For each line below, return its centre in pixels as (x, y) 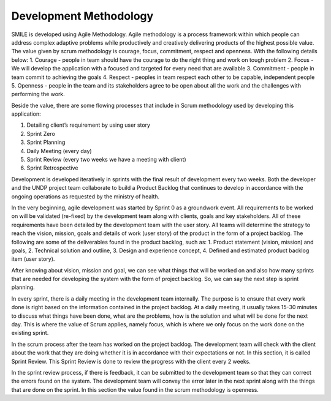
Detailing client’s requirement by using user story (88, 125)
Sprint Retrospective (52, 168)
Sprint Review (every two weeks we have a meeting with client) (106, 160)
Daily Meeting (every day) (59, 151)
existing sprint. (30, 333)
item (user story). (33, 259)
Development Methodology (82, 16)
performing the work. (38, 94)
